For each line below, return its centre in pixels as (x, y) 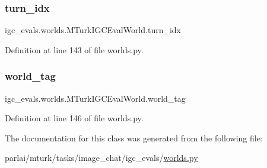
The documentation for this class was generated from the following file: (134, 138)
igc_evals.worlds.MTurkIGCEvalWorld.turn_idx (93, 30)
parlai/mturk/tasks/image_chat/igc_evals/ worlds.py (101, 158)
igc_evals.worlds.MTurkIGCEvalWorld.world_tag (95, 98)
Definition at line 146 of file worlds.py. (74, 118)
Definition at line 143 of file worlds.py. (74, 49)
